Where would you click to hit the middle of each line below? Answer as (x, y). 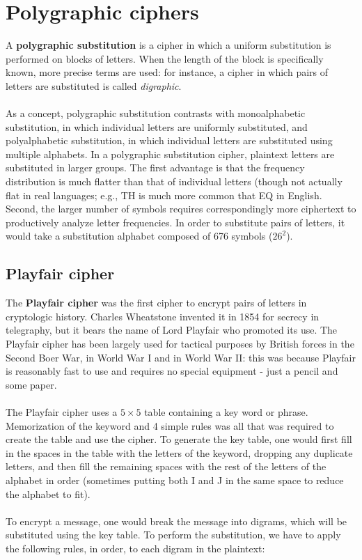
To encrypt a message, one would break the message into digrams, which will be (176, 521)
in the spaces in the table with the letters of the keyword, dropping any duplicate (179, 452)
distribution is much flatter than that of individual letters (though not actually (174, 181)
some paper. (31, 384)
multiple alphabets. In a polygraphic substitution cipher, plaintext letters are (170, 154)
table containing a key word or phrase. (226, 411)
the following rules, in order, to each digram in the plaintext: (135, 548)
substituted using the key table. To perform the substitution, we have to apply (173, 535)
